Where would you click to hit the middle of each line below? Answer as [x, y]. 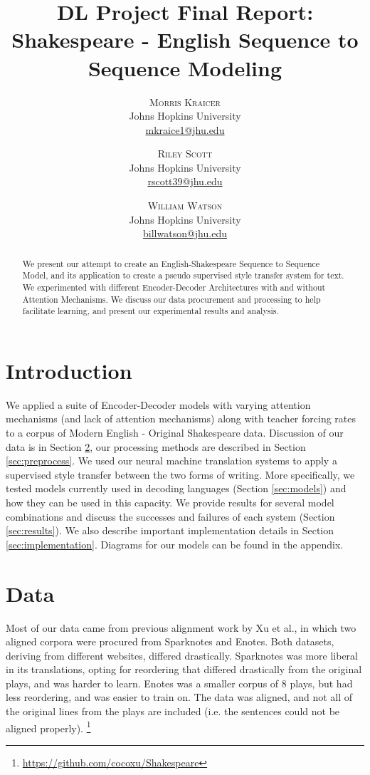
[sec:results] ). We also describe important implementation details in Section [170, 530]
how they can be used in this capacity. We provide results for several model [170, 503]
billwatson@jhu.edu [185, 233]
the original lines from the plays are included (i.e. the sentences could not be [173, 711]
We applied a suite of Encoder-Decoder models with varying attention [158, 404]
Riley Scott [185, 154]
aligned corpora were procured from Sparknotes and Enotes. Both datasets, [170, 641]
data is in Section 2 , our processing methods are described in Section [156, 446]
